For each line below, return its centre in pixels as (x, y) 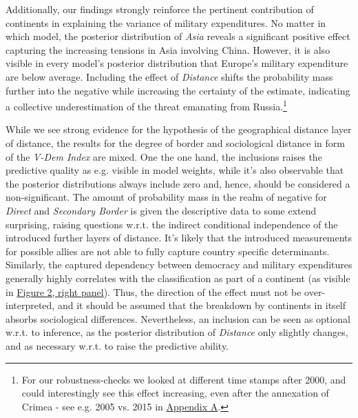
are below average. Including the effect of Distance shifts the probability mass (169, 76)
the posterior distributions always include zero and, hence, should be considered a (178, 183)
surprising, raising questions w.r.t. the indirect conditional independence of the (172, 224)
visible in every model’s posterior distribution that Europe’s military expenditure (177, 63)
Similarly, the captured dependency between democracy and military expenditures (179, 265)
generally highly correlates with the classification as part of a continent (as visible (178, 278)
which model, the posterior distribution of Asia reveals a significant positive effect (178, 36)
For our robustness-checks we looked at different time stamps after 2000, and (184, 379)
